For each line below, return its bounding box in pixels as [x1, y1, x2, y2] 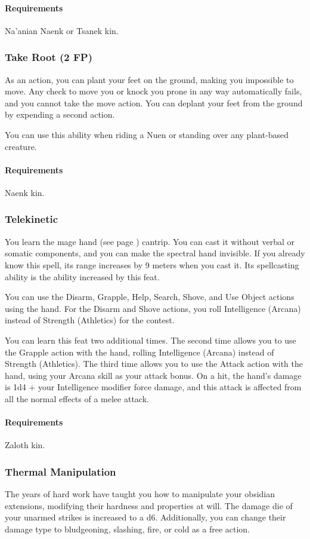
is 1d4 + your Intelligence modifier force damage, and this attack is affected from [5, 381, 302, 393]
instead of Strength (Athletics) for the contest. [5, 314, 175, 326]
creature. [5, 140, 37, 152]
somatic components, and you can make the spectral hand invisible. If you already [5, 247, 305, 259]
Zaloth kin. [5, 439, 45, 451]
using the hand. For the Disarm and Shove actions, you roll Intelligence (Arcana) [5, 302, 301, 314]
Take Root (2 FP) [5, 50, 92, 65]
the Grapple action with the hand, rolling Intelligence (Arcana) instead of [5, 345, 274, 358]
